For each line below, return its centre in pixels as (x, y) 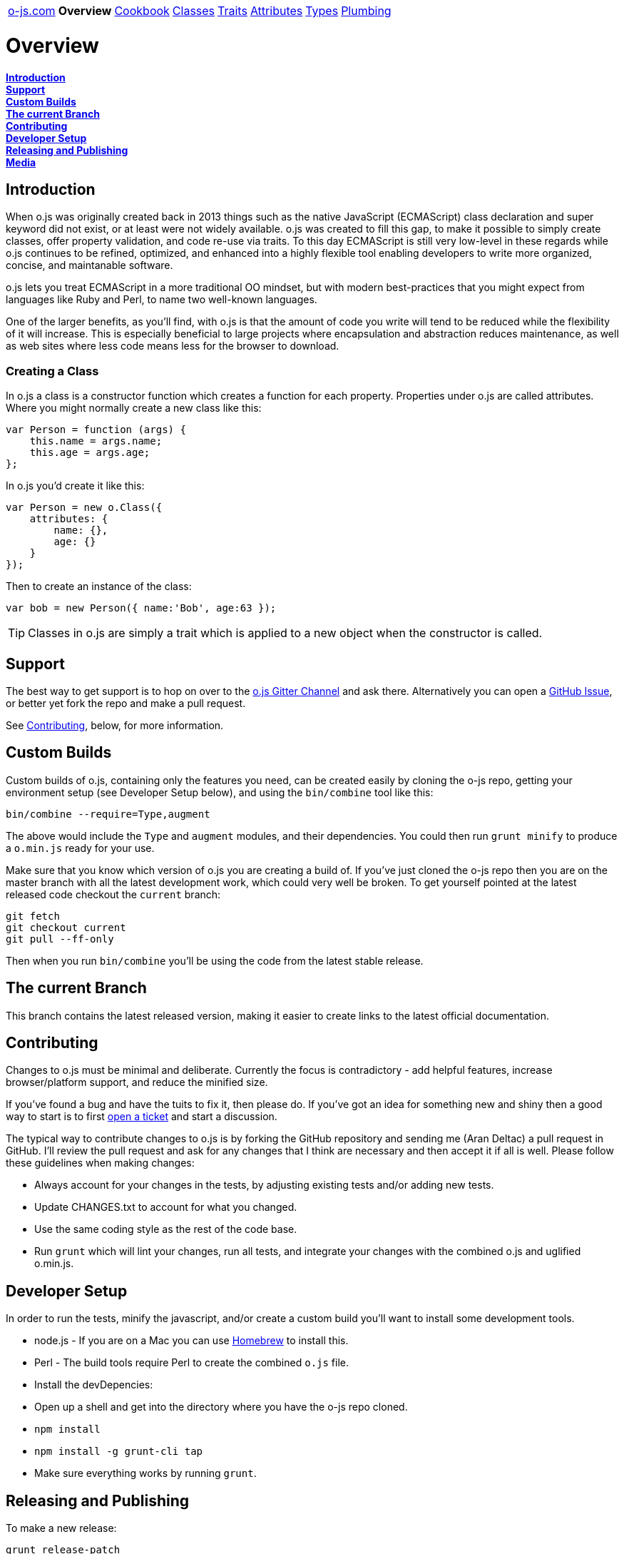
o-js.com (32, 11)
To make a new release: (61, 1528)
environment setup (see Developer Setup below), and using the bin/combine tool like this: (220, 792)
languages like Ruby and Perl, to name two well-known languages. (162, 300)
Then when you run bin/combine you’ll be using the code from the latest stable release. (215, 960)
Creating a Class (52, 371)
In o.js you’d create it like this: (75, 486)
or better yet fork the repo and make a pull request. (126, 703)
